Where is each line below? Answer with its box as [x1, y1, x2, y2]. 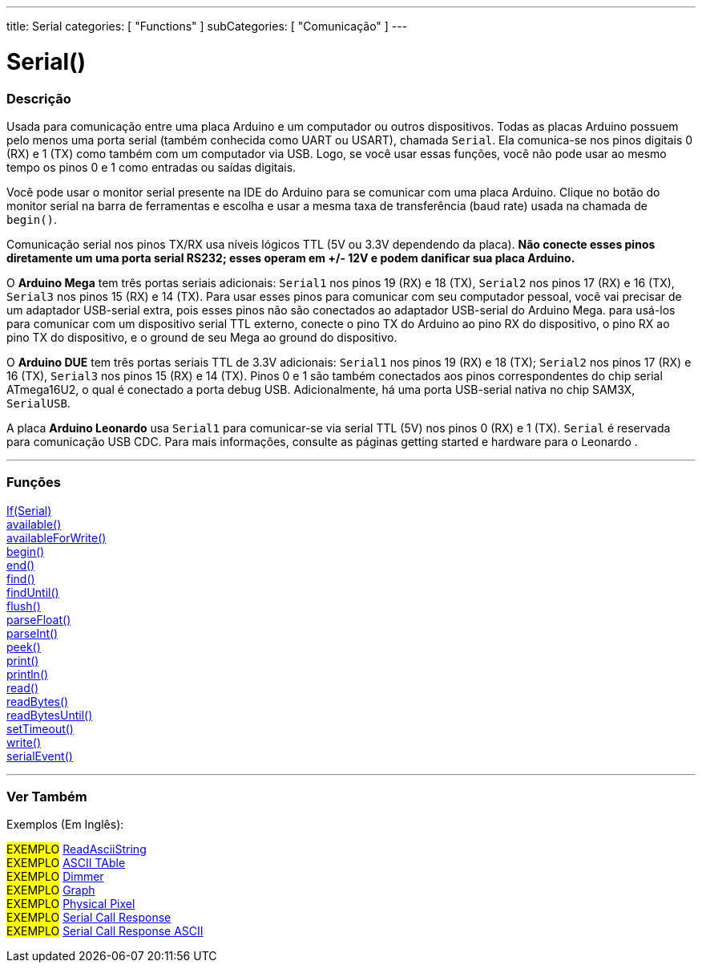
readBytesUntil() [6, 707, 93, 722]
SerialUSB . [6, 395, 71, 410]
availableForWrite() [6, 530, 107, 545]
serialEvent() [6, 748, 73, 763]
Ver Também [6, 789, 87, 805]
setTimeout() [6, 721, 74, 736]
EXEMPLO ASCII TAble [6, 856, 126, 870]
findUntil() [6, 585, 59, 599]
